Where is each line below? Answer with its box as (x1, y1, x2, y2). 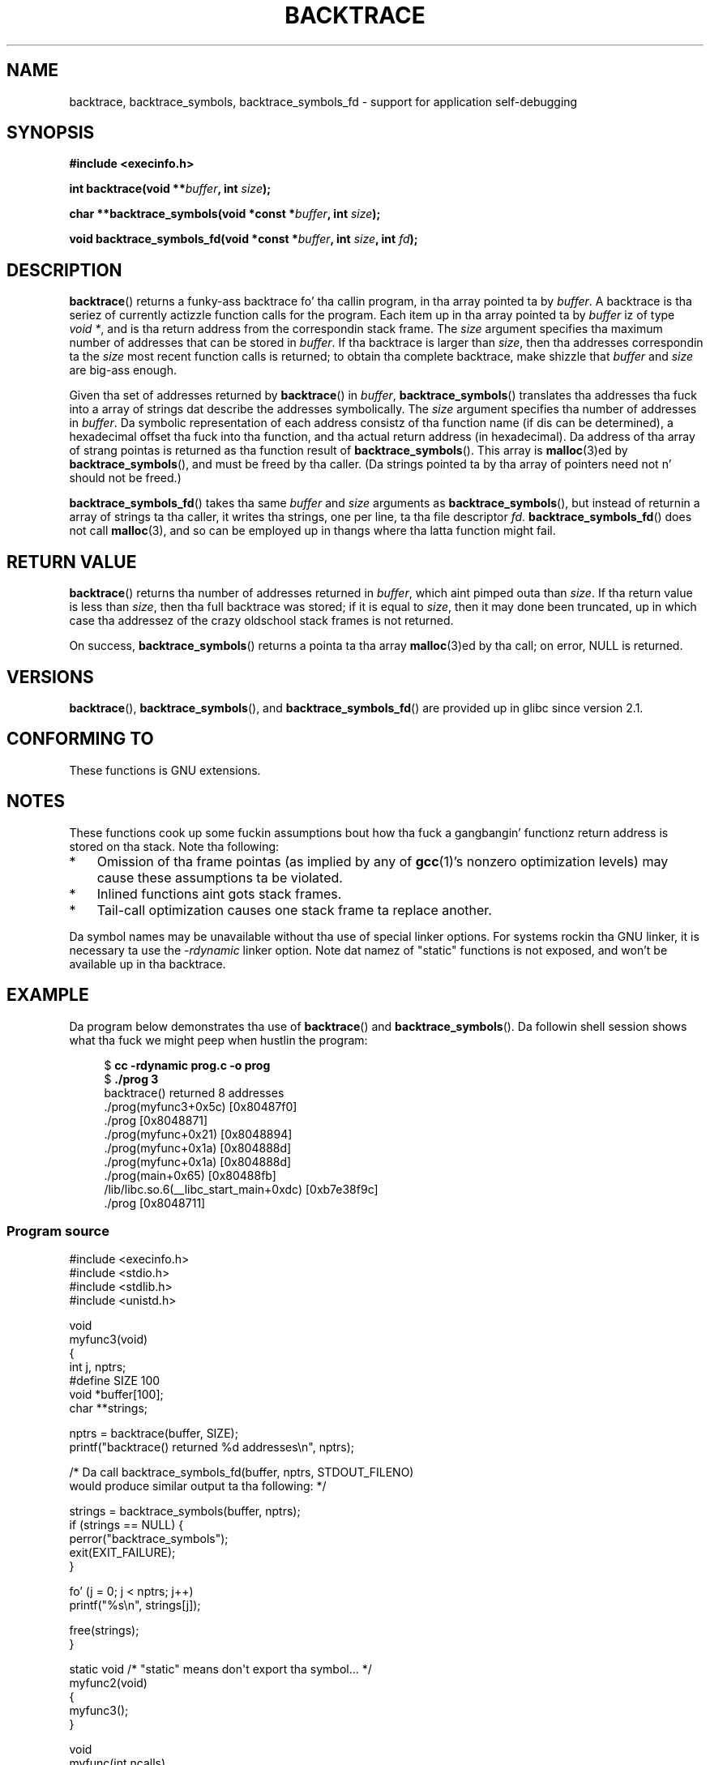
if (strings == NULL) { (69, 1518, 184, 1532)
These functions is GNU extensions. (69, 763, 261, 777)
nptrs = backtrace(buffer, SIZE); (69, 1426, 238, 1441)
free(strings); (69, 1623, 139, 1638)
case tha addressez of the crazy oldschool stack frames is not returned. (69, 613, 454, 628)
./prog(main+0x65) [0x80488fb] (104, 1168, 276, 1182)
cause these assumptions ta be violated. (96, 869, 343, 886)
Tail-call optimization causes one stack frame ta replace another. (96, 901, 492, 918)
